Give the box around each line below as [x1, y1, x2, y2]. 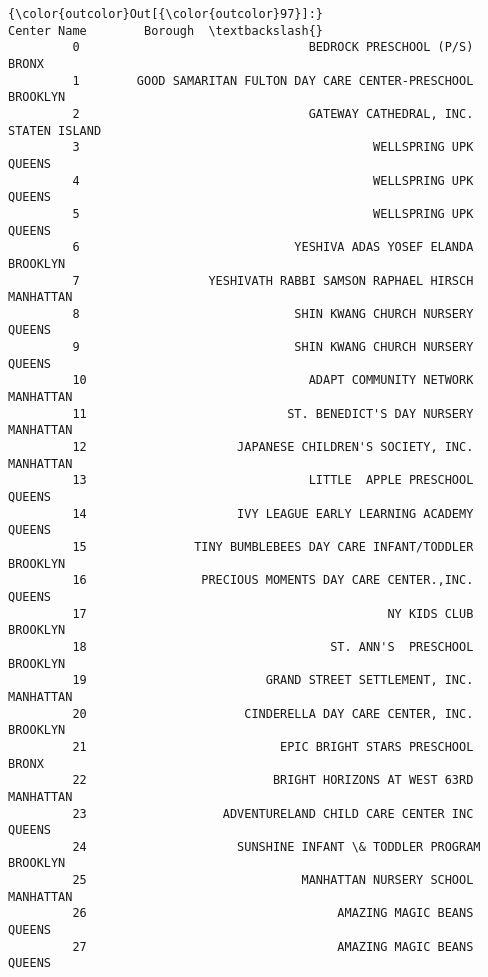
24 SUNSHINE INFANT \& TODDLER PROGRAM [72, 839, 481, 854]
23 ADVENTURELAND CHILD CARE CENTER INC [72, 806, 474, 821]
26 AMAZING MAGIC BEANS [72, 906, 474, 921]
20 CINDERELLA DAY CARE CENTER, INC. [72, 706, 474, 721]
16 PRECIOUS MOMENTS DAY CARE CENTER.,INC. [72, 573, 474, 588]
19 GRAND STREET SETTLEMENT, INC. [72, 673, 474, 688]
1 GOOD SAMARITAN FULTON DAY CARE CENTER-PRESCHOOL [72, 73, 474, 88]
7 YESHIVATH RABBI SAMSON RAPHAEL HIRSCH [72, 273, 474, 288]
